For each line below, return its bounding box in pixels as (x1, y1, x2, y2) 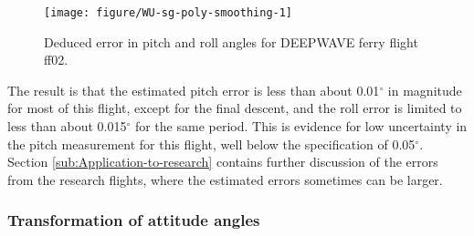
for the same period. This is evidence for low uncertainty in (134, 117, 468, 136)
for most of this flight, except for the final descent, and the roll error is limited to (7, 98, 462, 118)
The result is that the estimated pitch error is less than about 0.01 (7, 80, 380, 99)
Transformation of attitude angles (7, 209, 260, 231)
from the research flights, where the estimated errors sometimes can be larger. (7, 169, 443, 189)
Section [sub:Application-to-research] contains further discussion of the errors (7, 152, 438, 171)
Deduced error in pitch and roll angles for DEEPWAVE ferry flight (44, 32, 418, 51)
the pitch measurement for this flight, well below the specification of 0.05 (7, 134, 416, 153)
